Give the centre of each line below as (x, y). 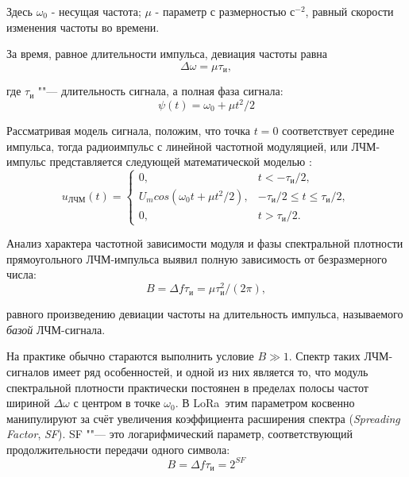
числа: (21, 274)
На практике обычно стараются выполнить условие (130, 356)
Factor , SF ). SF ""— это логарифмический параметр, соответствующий (180, 434)
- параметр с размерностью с (225, 11)
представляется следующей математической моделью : (181, 162)
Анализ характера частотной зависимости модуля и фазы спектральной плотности (205, 243)
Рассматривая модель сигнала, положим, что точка (128, 130)
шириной (28, 403)
